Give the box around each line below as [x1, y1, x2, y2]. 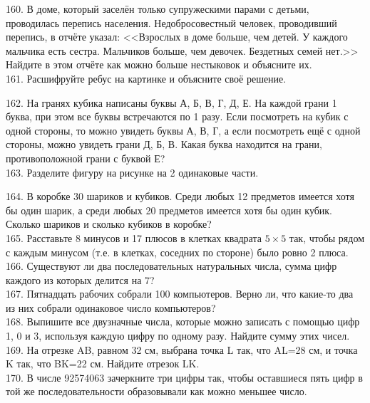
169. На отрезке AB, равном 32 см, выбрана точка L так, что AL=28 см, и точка [6, 342, 358, 357]
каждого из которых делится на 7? [6, 272, 155, 287]
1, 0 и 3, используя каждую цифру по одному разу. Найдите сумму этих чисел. [6, 328, 350, 343]
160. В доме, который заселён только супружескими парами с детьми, [6, 1, 309, 16]
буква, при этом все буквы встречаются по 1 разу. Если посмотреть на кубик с [6, 109, 349, 124]
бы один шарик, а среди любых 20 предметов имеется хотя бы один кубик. [6, 202, 333, 217]
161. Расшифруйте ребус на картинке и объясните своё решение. [6, 70, 287, 85]
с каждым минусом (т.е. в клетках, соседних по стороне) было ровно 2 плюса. [6, 244, 349, 259]
